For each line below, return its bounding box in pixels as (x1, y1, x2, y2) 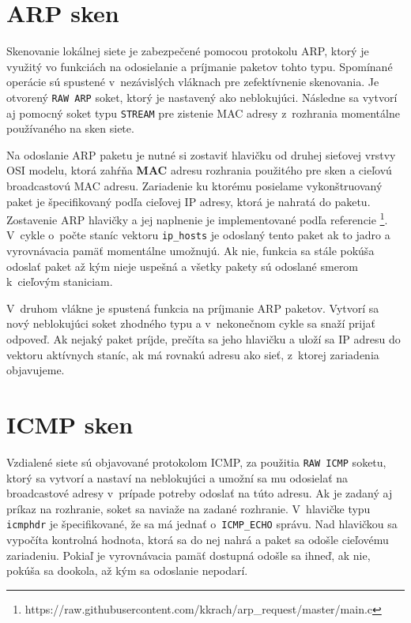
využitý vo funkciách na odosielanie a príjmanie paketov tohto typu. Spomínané (6, 58, 393, 74)
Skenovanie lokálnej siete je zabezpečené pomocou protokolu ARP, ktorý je (6, 43, 369, 59)
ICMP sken (6, 408, 134, 441)
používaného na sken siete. (6, 120, 134, 137)
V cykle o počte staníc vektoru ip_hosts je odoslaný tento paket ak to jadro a (6, 227, 390, 243)
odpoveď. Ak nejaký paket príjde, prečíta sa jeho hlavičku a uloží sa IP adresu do (6, 331, 401, 347)
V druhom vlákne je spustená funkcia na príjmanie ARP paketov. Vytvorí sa (6, 299, 379, 316)
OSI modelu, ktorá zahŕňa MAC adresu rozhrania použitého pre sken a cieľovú (6, 162, 392, 178)
